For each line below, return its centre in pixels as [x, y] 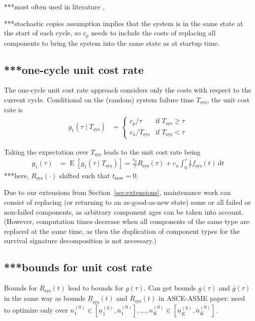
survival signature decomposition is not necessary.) [80, 241]
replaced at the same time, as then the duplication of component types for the [122, 231]
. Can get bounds [170, 288]
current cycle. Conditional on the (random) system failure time [99, 100]
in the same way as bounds [45, 298]
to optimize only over [36, 310]
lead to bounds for [96, 288]
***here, [16, 175]
